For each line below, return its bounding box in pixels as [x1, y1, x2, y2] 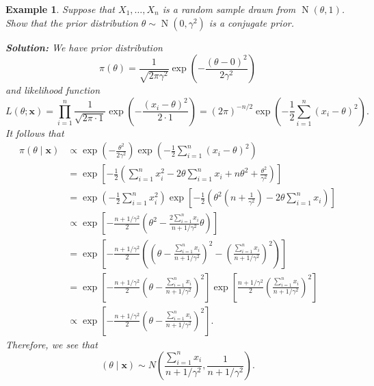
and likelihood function [5, 83, 101, 97]
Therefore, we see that [5, 337, 98, 351]
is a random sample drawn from [162, 2, 296, 16]
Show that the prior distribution [5, 15, 138, 29]
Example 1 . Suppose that [5, 2, 116, 16]
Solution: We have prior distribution [5, 40, 163, 54]
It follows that [5, 125, 64, 140]
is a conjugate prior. [209, 15, 295, 29]
